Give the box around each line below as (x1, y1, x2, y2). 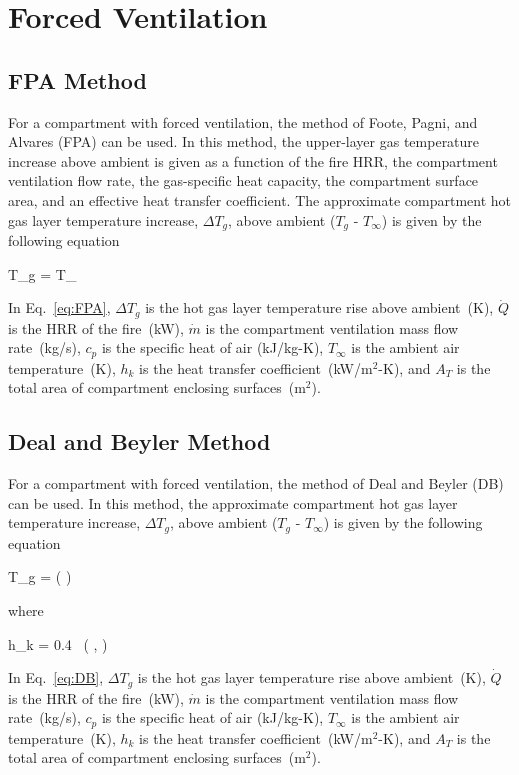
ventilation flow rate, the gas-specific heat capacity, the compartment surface (8, 170, 479, 191)
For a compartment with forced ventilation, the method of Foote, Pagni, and (8, 111, 478, 132)
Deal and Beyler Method (8, 426, 271, 457)
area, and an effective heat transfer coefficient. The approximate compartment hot (8, 189, 512, 210)
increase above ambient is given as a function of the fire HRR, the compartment (8, 150, 498, 171)
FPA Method (8, 64, 147, 95)
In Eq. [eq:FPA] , (8, 297, 111, 318)
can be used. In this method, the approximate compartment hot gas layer (8, 492, 458, 513)
